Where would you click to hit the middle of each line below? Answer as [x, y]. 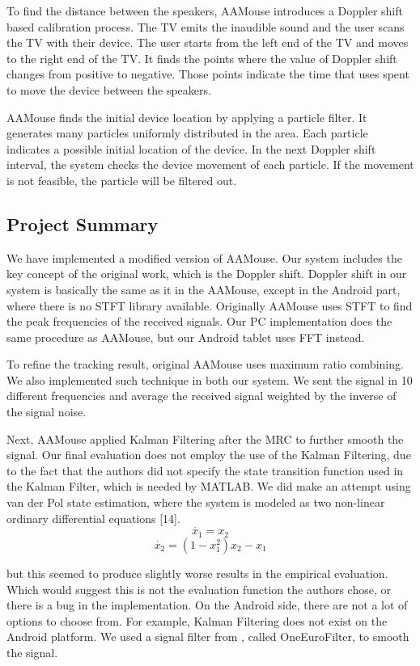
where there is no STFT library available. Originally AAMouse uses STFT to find [210, 305]
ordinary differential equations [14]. [93, 518]
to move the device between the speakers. [109, 89]
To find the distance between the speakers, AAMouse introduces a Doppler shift [205, 11]
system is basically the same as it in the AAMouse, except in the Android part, [204, 289]
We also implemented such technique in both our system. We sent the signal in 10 [210, 379]
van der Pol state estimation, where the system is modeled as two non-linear [196, 502]
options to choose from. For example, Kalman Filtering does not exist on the [197, 620]
